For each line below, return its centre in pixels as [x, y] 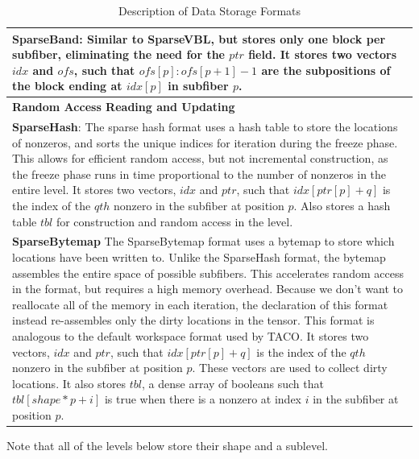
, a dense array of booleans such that [233, 383]
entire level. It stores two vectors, [94, 190]
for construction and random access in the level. [174, 221]
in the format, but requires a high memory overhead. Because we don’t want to [208, 289]
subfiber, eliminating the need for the [118, 54]
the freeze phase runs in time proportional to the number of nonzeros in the [199, 174]
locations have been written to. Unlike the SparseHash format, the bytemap [199, 257]
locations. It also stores [69, 383]
